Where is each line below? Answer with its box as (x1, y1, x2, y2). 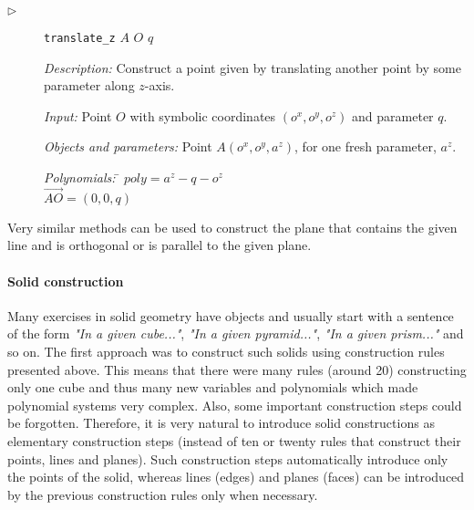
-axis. (144, 76, 175, 95)
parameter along (44, 76, 135, 95)
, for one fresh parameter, (294, 137, 437, 156)
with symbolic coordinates (129, 106, 276, 125)
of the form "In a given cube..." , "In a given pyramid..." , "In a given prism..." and (7, 324, 464, 343)
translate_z (44, 32, 116, 45)
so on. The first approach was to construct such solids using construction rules (7, 342, 445, 361)
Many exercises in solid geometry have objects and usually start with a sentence (7, 306, 454, 325)
